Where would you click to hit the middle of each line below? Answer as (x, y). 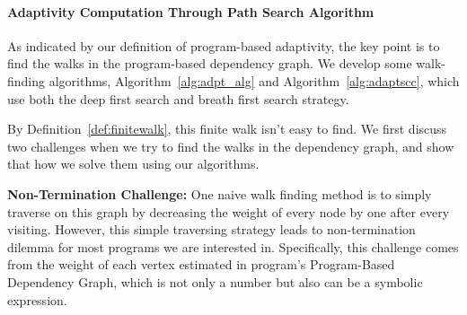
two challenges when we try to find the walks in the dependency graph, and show (231, 146)
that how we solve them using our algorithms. (133, 164)
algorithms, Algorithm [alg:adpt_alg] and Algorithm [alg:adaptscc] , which (254, 80)
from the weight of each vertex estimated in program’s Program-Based (201, 264)
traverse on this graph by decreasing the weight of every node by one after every (229, 211)
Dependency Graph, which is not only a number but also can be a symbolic (215, 281)
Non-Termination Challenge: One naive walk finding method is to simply (220, 193)
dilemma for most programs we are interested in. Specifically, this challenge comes (233, 246)
